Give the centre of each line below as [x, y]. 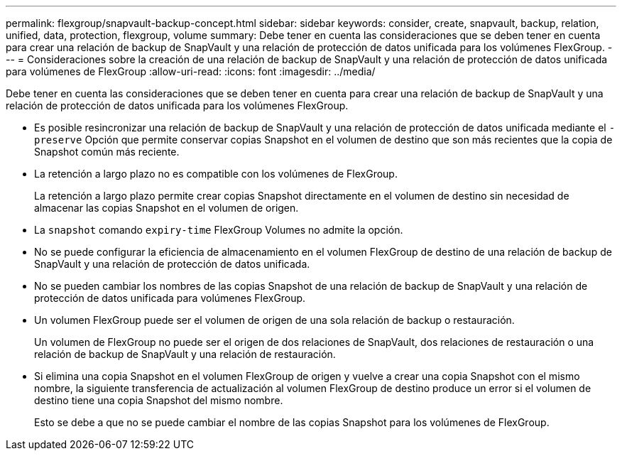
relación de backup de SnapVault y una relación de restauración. [185, 354]
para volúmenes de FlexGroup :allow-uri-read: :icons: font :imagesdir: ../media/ [191, 71]
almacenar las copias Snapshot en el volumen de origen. [167, 208]
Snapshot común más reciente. [107, 152]
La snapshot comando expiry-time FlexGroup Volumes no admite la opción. [219, 230]
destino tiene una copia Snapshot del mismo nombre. [159, 400]
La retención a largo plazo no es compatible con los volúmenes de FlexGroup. [216, 174]
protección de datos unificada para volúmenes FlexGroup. [170, 298]
